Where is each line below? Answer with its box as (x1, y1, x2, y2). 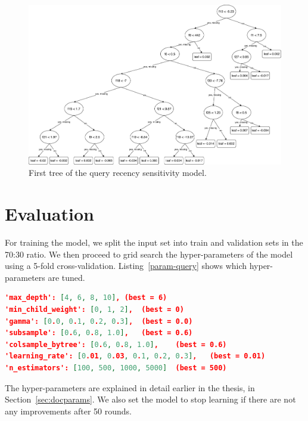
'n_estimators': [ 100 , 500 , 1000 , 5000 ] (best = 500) (5, 363, 227, 372)
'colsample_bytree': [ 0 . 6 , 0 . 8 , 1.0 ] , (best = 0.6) (5, 340, 227, 349)
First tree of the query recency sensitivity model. (29, 166, 207, 179)
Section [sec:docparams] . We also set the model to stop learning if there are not (5, 393, 296, 405)
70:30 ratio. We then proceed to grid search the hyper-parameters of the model (5, 247, 293, 260)
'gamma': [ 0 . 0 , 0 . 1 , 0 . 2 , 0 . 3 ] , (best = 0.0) (5, 317, 193, 326)
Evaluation (5, 202, 94, 226)
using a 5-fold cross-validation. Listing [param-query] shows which (5, 259, 247, 272)
